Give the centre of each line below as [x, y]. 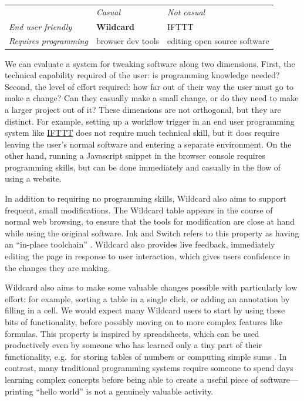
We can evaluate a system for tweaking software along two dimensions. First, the [150, 63]
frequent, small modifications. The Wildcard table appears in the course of [139, 210]
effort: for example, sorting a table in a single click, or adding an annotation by [147, 298]
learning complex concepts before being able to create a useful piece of [131, 379]
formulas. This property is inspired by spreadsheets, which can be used [132, 333]
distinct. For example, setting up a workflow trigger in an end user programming [150, 121]
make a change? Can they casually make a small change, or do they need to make [152, 98]
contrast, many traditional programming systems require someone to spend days [149, 368]
